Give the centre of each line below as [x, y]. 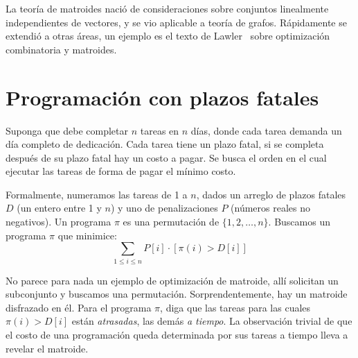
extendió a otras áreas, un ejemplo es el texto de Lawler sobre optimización [168, 36]
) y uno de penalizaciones [164, 208]
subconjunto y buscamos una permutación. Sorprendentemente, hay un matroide [177, 294]
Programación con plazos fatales [162, 97]
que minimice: [87, 235]
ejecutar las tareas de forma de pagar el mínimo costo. [121, 171]
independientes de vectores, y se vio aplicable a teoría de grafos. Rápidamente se [176, 22]
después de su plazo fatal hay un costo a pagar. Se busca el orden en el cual [166, 157]
